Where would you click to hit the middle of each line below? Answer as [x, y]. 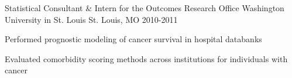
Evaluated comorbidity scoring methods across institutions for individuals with [146, 58]
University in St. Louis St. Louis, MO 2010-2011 [91, 19]
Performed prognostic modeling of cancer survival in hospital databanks [133, 39]
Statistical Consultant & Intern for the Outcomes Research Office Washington [145, 8]
